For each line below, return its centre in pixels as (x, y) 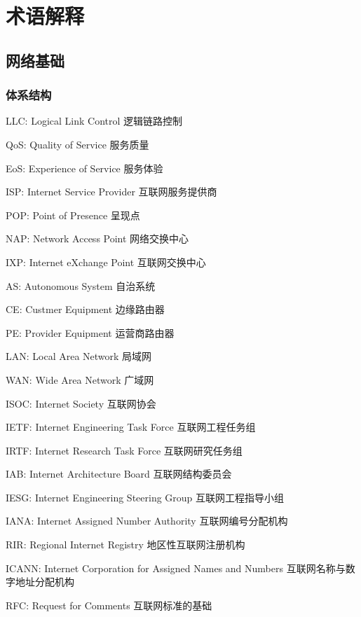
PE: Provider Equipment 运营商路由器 (90, 332)
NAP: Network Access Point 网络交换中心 (97, 238)
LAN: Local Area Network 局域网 (79, 356)
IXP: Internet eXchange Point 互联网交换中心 (106, 262)
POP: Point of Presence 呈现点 (73, 215)
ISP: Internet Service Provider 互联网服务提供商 (111, 192)
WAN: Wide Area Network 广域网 (80, 379)
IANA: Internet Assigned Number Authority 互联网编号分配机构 (147, 521)
